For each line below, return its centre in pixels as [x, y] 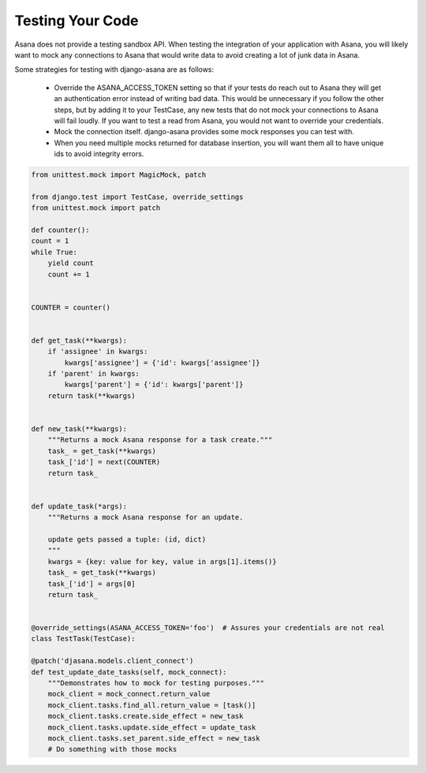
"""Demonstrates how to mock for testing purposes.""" [156, 683]
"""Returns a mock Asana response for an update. [146, 518]
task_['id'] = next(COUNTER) [104, 462]
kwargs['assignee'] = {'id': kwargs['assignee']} [162, 362]
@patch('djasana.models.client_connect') [112, 661]
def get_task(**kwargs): [79, 340]
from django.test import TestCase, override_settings [137, 197]
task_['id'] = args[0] [92, 584]
